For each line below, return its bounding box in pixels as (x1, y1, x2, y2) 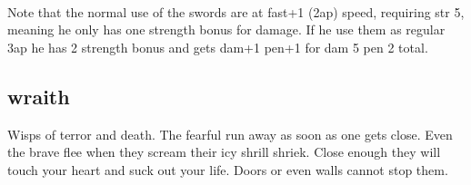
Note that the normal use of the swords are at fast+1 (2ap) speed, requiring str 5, (7, 2, 465, 21)
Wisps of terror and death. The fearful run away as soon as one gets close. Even (7, 124, 453, 143)
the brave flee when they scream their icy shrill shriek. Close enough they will (7, 142, 441, 161)
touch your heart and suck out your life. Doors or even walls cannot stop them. (7, 160, 448, 179)
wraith (7, 82, 70, 110)
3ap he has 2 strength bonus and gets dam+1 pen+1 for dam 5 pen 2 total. (7, 37, 428, 56)
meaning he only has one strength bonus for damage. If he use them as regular (7, 20, 446, 39)
